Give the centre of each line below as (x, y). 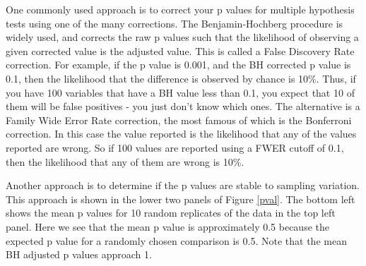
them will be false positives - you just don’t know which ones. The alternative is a (183, 106)
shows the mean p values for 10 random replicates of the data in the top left (171, 213)
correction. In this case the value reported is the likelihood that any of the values (181, 134)
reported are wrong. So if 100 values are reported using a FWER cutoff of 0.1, (175, 147)
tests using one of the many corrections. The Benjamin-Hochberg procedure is (175, 23)
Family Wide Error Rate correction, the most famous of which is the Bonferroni (179, 120)
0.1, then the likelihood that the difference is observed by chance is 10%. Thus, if (181, 78)
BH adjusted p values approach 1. (79, 254)
